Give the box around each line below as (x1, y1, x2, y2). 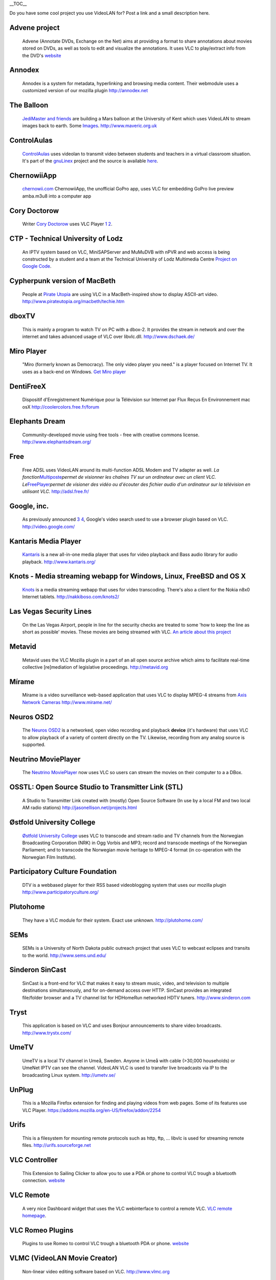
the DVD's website (22, 52, 61, 58)
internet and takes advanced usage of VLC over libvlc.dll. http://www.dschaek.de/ (22, 333, 195, 339)
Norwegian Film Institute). (22, 854, 77, 860)
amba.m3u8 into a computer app (22, 193, 91, 199)
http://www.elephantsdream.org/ (22, 439, 91, 445)
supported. (22, 741, 45, 748)
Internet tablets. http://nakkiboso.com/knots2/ (22, 594, 120, 600)
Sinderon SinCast (9, 966, 66, 974)
